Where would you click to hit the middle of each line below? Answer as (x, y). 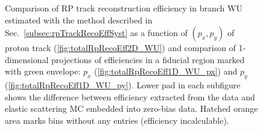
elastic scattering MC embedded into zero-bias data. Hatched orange (131, 108)
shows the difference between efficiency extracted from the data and (130, 96)
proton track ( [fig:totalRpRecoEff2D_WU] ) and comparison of (120, 48)
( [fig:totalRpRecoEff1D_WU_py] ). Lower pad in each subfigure (123, 85)
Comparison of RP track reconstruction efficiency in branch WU (124, 8)
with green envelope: (43, 71)
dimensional (27, 59)
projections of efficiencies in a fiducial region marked (148, 59)
